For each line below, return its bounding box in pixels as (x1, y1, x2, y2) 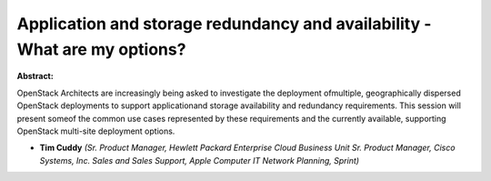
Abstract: (16, 71, 54, 82)
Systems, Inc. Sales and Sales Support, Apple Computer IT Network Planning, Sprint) (39, 155, 359, 166)
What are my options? (16, 39, 186, 59)
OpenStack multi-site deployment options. (16, 126, 175, 136)
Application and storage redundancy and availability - (16, 14, 432, 34)
